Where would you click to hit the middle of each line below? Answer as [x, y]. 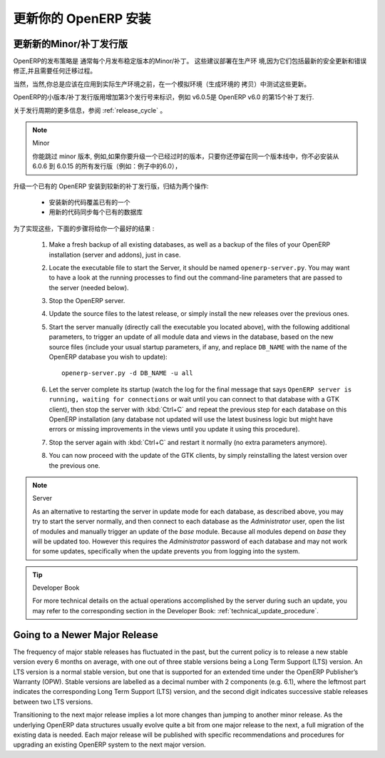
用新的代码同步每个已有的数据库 [96, 212]
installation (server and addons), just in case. [115, 255]
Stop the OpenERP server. [87, 301]
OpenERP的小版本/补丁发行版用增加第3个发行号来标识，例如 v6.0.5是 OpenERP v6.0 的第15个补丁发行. [164, 97]
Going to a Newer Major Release [86, 635]
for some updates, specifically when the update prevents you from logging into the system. [166, 551]
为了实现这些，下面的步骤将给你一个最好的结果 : [84, 228]
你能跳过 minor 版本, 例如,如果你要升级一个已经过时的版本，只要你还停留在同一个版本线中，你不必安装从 [186, 156]
